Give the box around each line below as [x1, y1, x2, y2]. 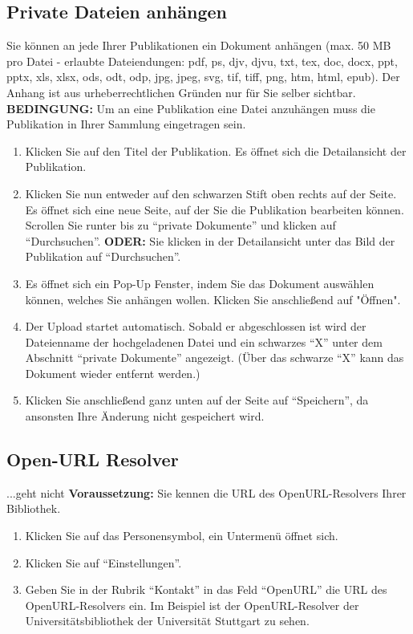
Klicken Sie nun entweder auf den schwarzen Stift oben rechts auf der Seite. [25, 185, 397, 201]
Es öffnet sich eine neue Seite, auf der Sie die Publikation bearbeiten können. [25, 201, 404, 217]
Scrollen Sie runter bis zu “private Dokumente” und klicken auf [25, 217, 336, 234]
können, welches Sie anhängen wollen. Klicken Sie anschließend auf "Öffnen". [25, 291, 401, 307]
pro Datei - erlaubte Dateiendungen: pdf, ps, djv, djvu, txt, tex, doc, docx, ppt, [6, 52, 398, 69]
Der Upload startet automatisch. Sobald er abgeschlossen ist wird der [25, 318, 366, 335]
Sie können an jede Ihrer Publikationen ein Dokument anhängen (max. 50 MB [6, 37, 391, 54]
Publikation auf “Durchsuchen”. [25, 248, 181, 265]
